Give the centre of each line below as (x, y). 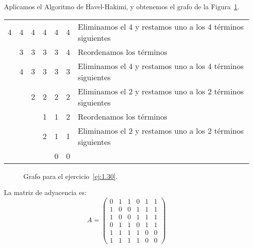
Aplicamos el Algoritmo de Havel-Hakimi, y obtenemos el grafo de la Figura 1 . (122, 6)
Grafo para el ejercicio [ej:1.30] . (71, 176)
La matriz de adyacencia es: (45, 192)
